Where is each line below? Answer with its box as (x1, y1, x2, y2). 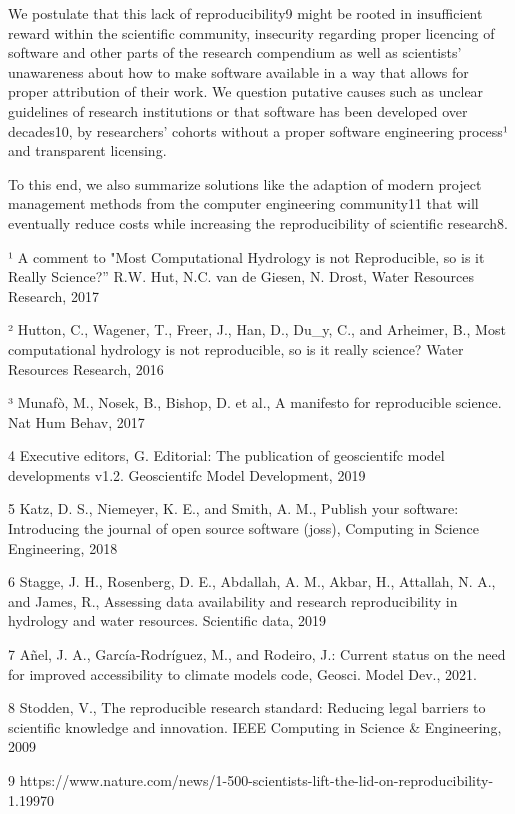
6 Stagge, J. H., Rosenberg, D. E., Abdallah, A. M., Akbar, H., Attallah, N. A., (8, 571, 496, 592)
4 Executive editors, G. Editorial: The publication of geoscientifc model (8, 445, 445, 466)
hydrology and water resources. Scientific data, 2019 (8, 610, 327, 631)
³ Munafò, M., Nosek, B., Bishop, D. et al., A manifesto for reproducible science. (8, 392, 502, 413)
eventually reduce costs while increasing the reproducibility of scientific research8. (8, 212, 508, 233)
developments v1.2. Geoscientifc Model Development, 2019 (8, 464, 366, 485)
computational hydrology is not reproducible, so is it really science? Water (8, 338, 464, 359)
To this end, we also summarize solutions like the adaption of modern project (8, 173, 482, 194)
